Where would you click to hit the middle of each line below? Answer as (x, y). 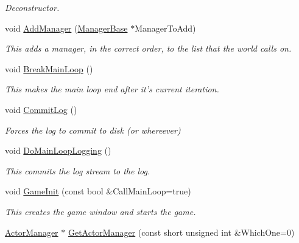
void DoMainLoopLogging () (58, 150)
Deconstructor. (32, 7)
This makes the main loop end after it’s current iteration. (112, 89)
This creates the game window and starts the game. (100, 211)
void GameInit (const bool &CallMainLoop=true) (98, 191)
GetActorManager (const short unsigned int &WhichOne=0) (181, 232)
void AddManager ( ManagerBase (66, 28)
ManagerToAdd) (165, 28)
